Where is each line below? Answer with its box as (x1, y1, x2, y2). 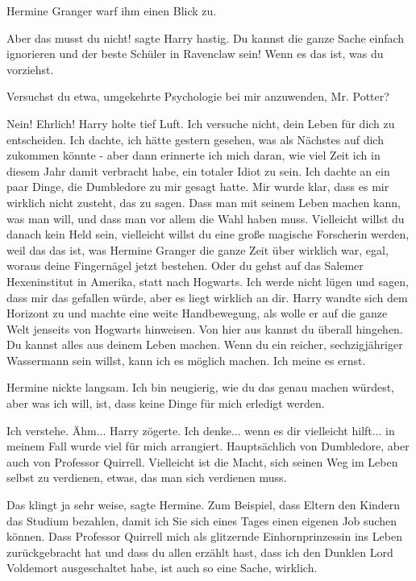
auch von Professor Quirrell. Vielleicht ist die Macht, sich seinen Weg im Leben (6, 453, 398, 470)
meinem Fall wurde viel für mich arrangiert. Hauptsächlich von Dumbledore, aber (6, 438, 410, 454)
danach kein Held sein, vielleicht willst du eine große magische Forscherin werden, (6, 226, 410, 243)
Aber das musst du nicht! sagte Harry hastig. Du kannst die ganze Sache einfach (6, 29, 405, 46)
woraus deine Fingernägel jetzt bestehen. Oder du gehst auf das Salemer (6, 257, 364, 274)
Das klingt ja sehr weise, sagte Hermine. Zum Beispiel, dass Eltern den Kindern (6, 496, 401, 513)
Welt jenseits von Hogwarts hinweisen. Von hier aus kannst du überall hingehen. (6, 320, 403, 337)
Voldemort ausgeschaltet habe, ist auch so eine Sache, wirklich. (6, 559, 318, 576)
